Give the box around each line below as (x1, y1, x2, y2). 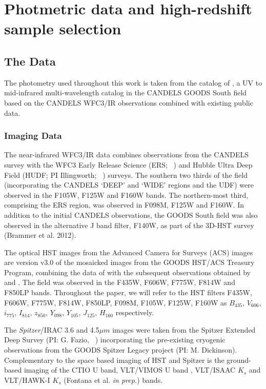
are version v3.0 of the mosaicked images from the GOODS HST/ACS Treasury (4, 257, 255, 268)
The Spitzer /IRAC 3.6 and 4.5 (4, 324, 99, 335)
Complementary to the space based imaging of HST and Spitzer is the (4, 354, 224, 365)
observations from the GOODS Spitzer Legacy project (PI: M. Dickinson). (4, 344, 237, 355)
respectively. (115, 307, 154, 318)
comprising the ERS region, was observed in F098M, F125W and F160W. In (4, 199, 244, 210)
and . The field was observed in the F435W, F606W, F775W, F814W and (4, 277, 235, 288)
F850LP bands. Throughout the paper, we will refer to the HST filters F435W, (4, 287, 252, 298)
